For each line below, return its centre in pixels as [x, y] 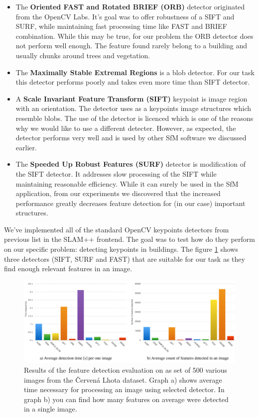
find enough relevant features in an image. [68, 268]
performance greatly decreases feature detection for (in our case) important [130, 203]
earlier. [26, 147]
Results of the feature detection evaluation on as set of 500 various [126, 370]
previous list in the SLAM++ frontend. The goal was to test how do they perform [129, 239]
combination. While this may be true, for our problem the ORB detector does [134, 36]
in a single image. [51, 409]
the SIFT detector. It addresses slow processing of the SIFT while [116, 173]
